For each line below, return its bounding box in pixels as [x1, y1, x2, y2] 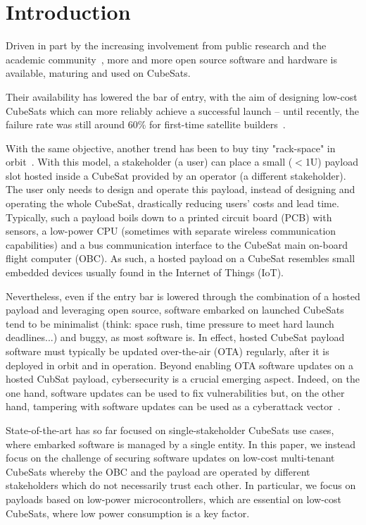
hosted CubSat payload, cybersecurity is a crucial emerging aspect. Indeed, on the [6, 371, 360, 386]
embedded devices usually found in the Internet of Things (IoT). [6, 265, 284, 280]
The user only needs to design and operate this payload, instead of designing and [6, 182, 355, 197]
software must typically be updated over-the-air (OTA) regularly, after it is [6, 344, 329, 358]
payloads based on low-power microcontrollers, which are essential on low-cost [6, 491, 341, 506]
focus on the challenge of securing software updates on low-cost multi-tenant [6, 450, 335, 465]
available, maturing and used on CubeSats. [6, 66, 191, 80]
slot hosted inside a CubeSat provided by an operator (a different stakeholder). [6, 168, 346, 183]
